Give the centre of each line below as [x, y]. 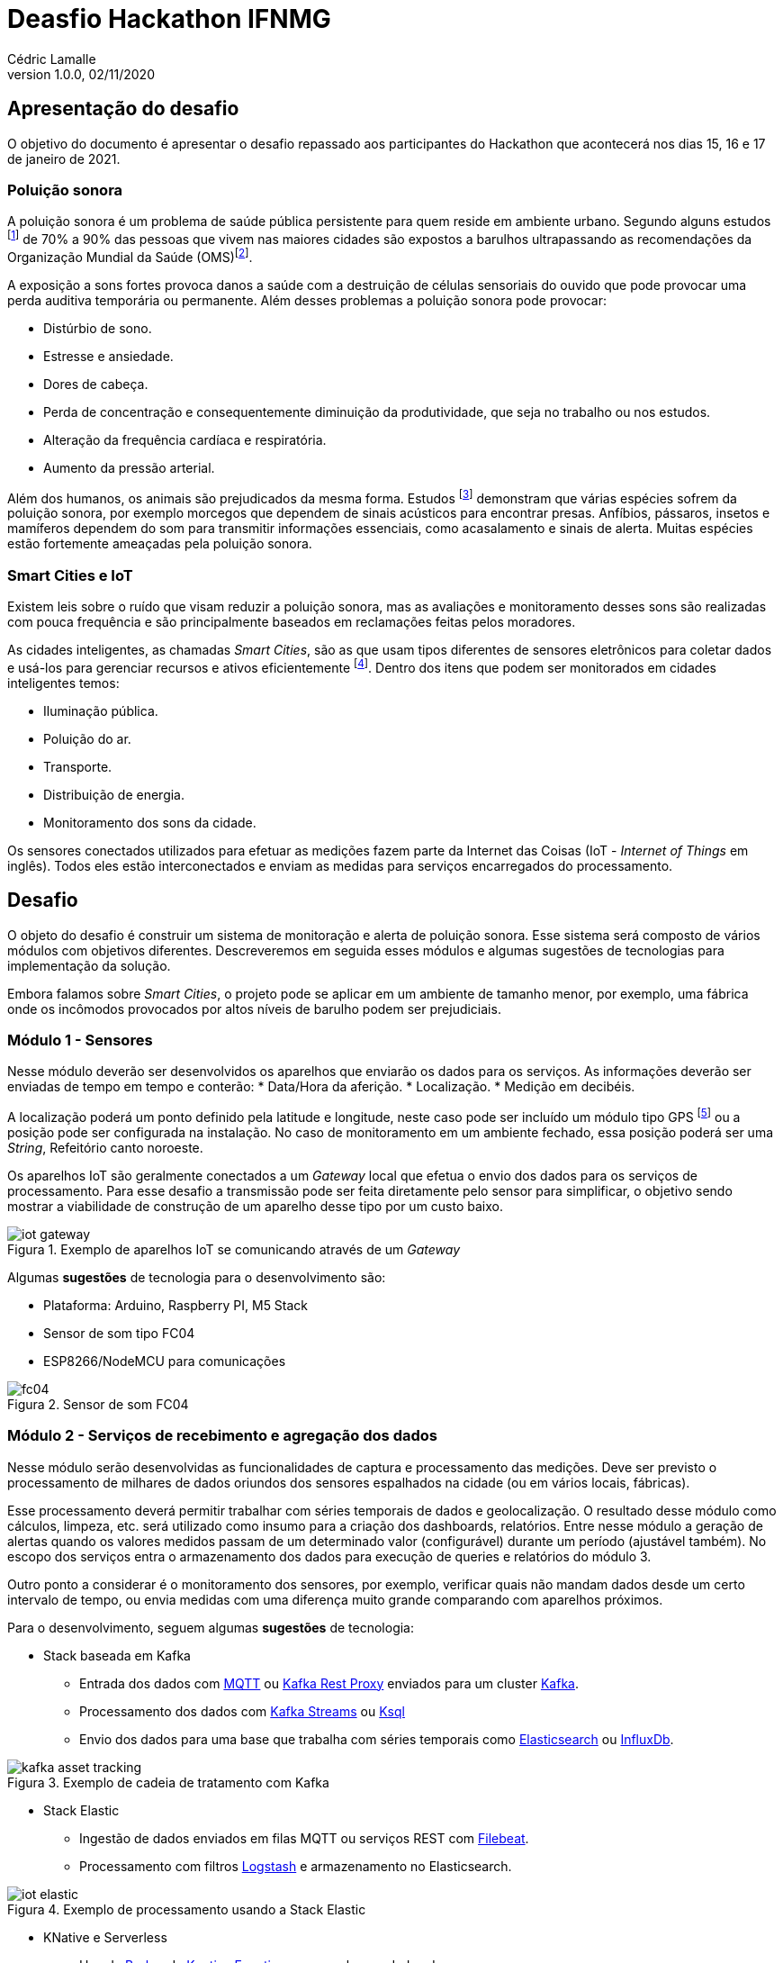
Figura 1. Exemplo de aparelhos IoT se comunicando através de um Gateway [234, 1249]
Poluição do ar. [87, 738]
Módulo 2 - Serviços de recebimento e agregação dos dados [222, 1436]
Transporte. [78, 766]
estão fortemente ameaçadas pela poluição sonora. [160, 544]
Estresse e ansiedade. [108, 356]
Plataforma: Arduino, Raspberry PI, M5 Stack [176, 1305]
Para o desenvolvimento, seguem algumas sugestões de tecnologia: [211, 1627]
